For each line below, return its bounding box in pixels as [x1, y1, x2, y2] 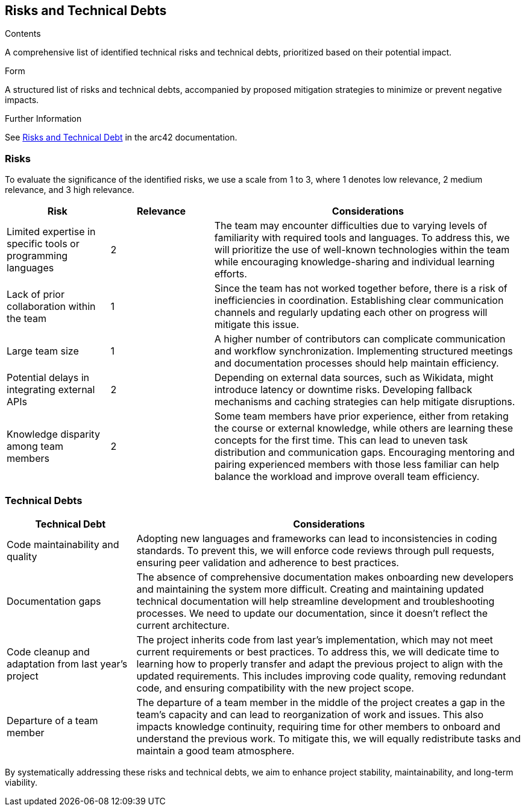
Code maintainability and [7, 538, 119, 551]
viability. [5, 777, 38, 787]
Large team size [7, 345, 79, 358]
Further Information [5, 113, 82, 124]
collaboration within [7, 300, 96, 313]
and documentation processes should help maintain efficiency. [214, 357, 499, 370]
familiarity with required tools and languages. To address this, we [214, 232, 510, 244]
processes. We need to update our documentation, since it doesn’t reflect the [136, 607, 488, 619]
